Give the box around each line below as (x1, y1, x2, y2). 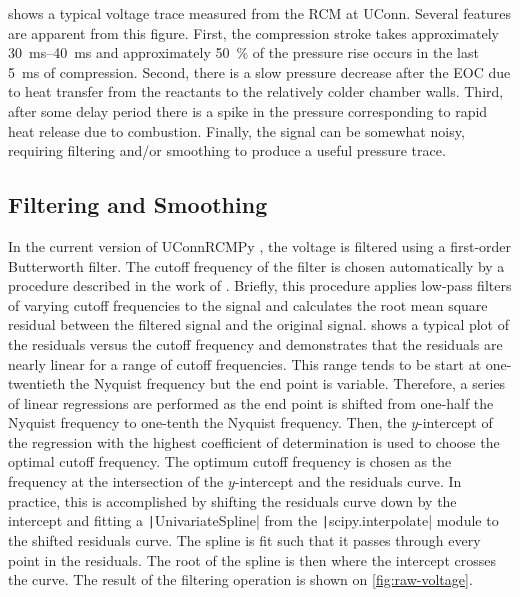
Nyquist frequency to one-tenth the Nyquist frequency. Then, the (8, 412, 407, 433)
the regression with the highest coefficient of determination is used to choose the (8, 431, 500, 452)
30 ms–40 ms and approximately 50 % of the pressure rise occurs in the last (8, 42, 479, 63)
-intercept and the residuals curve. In (234, 471, 462, 492)
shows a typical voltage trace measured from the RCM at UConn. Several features (8, 3, 512, 23)
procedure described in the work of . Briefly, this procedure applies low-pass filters (8, 275, 512, 296)
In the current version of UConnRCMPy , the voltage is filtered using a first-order (8, 235, 512, 256)
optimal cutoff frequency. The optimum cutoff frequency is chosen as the (8, 451, 452, 472)
